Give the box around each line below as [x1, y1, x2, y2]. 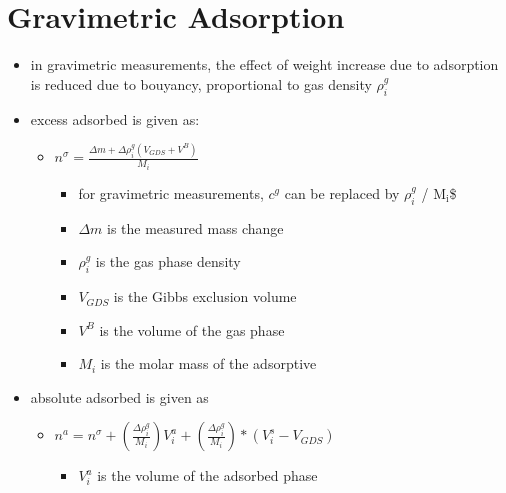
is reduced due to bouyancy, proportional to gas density [30, 73, 372, 94]
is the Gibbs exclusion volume [113, 286, 297, 307]
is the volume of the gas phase [99, 319, 285, 340]
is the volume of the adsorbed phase [97, 465, 318, 486]
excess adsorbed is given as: [30, 108, 200, 129]
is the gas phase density [95, 251, 241, 272]
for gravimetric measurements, [78, 182, 264, 203]
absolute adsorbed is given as [30, 386, 209, 407]
